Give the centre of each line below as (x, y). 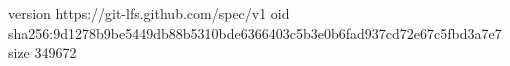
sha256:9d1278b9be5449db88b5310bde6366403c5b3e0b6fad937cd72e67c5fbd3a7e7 (255, 32)
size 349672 (42, 52)
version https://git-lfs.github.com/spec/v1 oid (149, 13)
